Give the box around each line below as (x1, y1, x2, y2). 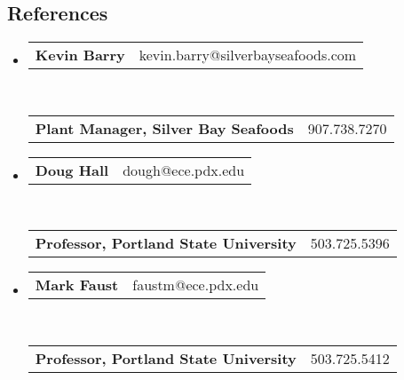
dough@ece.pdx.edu (123, 159, 245, 180)
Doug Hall (35, 159, 109, 180)
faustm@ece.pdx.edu (132, 274, 259, 296)
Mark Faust (35, 274, 119, 296)
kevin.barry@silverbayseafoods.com (139, 44, 357, 66)
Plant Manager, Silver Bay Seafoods (35, 117, 294, 139)
